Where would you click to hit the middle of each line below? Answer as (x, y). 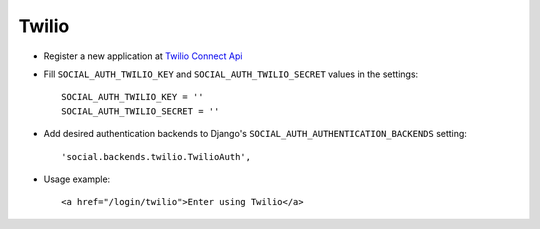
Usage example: (77, 179)
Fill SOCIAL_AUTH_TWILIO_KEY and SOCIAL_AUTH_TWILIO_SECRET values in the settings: (231, 74)
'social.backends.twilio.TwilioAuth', (156, 156)
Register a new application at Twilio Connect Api (143, 56)
